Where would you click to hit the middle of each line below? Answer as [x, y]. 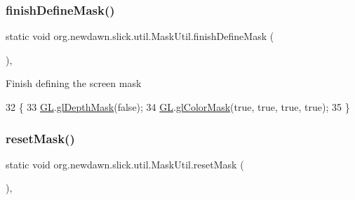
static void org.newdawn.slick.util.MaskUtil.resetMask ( [125, 164]
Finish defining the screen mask [74, 83]
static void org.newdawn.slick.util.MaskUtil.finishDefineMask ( [140, 36]
